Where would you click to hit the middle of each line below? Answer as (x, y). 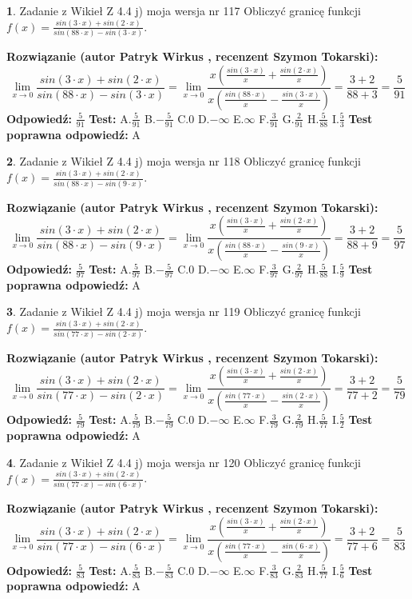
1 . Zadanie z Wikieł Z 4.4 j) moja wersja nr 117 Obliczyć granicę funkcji (184, 10)
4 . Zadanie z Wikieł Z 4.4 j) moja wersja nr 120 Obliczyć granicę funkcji (184, 462)
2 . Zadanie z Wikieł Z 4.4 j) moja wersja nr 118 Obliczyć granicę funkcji (184, 161)
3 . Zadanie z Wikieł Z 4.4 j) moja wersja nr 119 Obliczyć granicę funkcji (184, 311)
